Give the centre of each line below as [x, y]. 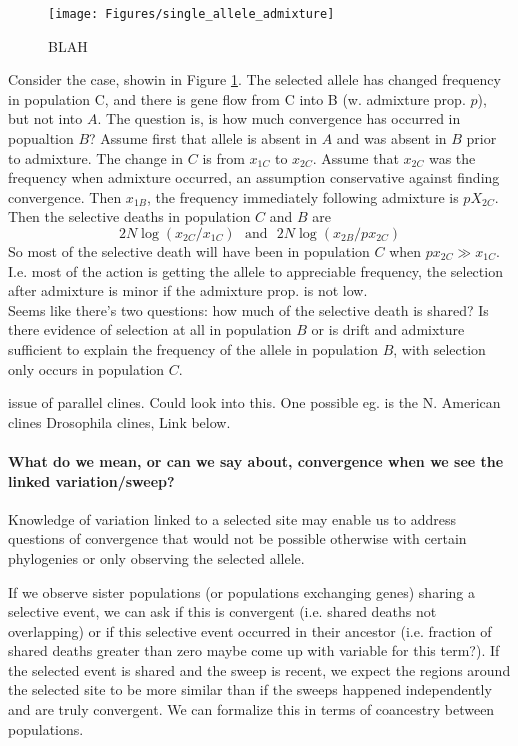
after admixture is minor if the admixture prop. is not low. [188, 290]
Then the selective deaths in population [129, 216]
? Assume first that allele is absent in [203, 138]
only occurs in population [86, 368]
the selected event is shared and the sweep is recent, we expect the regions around [259, 669]
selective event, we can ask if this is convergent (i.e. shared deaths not [222, 611]
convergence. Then [65, 196]
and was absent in [391, 138]
